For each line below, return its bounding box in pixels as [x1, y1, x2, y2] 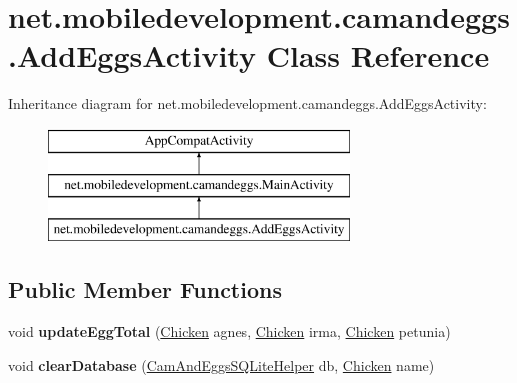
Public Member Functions [8, 274, 282, 305]
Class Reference [266, 35, 490, 76]
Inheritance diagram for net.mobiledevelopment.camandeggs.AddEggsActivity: [8, 93, 487, 114]
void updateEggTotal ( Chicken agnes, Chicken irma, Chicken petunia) [8, 321, 451, 342]
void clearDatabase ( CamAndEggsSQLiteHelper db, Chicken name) [8, 354, 435, 375]
